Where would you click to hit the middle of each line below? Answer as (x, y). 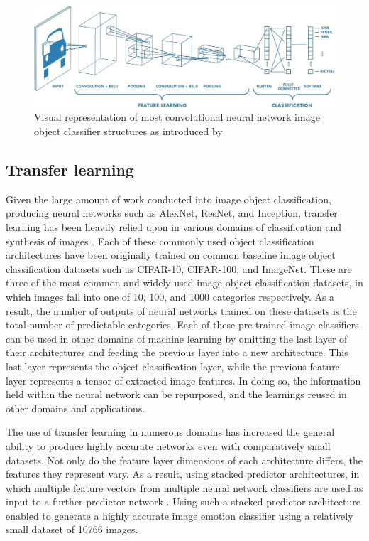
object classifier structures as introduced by (128, 131)
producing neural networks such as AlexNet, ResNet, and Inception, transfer (172, 213)
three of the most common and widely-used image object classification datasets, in (184, 283)
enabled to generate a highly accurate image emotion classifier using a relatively (180, 515)
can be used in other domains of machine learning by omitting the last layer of (177, 338)
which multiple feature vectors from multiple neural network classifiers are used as (184, 487)
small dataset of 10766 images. (72, 529)
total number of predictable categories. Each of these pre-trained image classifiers (182, 325)
